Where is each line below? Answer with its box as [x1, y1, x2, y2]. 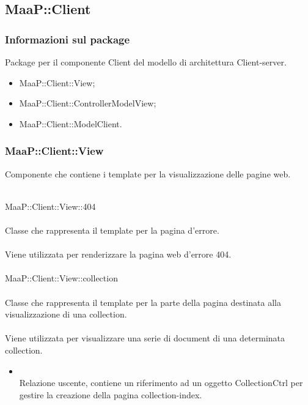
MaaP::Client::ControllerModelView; [19, 97, 156, 110]
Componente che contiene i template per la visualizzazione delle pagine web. [5, 167, 291, 180]
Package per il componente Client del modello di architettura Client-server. [5, 56, 287, 68]
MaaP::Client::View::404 [5, 199, 96, 212]
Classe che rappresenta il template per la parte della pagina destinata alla [5, 295, 281, 308]
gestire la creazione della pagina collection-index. [19, 388, 202, 401]
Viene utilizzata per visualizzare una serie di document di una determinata [5, 332, 285, 344]
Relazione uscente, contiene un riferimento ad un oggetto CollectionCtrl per [19, 376, 303, 389]
